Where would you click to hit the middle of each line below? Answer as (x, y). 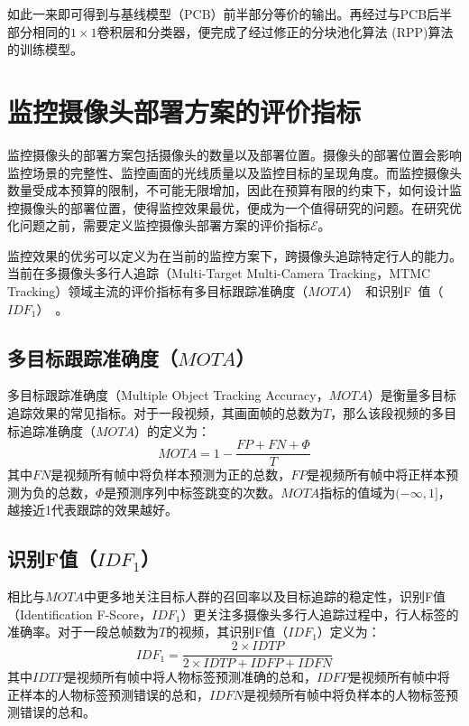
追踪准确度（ (57, 430)
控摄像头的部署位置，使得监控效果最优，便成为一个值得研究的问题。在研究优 (234, 207)
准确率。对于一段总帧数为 (83, 632)
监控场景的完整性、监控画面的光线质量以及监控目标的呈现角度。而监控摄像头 (234, 172)
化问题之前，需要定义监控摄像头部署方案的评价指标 (159, 225)
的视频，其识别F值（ (227, 632)
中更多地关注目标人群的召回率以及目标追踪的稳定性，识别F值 (265, 596)
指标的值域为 (358, 492)
